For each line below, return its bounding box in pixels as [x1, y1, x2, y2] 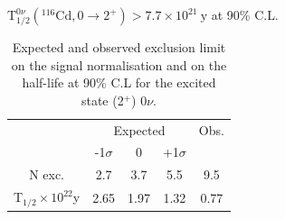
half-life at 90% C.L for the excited [22, 73, 216, 92]
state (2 [81, 90, 124, 109]
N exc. [29, 165, 65, 184]
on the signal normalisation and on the [11, 55, 227, 74]
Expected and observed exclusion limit [12, 38, 226, 56]
